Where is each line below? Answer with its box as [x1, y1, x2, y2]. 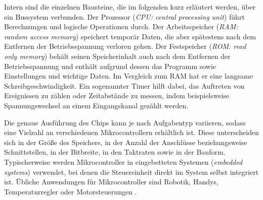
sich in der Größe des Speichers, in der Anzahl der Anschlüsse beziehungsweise [4, 137, 247, 147]
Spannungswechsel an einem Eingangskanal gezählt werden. [4, 100, 189, 110]
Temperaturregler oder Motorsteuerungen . [4, 186, 137, 196]
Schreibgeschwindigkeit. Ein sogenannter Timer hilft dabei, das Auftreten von [4, 80, 245, 91]
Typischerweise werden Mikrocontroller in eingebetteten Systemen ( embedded [4, 156, 243, 167]
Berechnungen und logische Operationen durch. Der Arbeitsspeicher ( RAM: [4, 21, 238, 32]
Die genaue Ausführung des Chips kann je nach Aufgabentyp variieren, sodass [4, 117, 246, 127]
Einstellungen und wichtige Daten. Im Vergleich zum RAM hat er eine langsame [4, 71, 253, 81]
